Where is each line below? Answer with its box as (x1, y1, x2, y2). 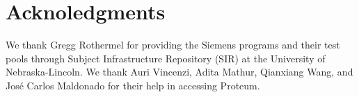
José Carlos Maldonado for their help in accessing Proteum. (6, 78, 260, 92)
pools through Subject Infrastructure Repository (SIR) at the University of (6, 51, 326, 65)
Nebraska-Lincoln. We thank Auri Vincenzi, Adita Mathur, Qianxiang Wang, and (6, 64, 353, 79)
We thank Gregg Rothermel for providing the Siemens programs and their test (6, 37, 340, 52)
